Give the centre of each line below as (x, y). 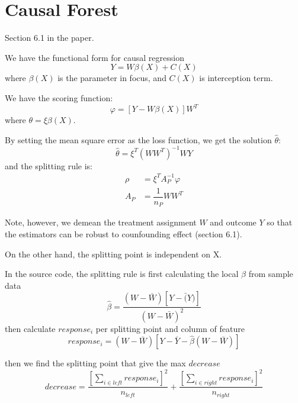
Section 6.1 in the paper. (49, 38)
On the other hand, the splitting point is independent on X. (113, 254)
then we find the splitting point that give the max (95, 363)
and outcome (233, 222)
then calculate (30, 328)
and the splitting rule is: (49, 165)
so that (280, 222)
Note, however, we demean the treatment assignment (101, 222)
